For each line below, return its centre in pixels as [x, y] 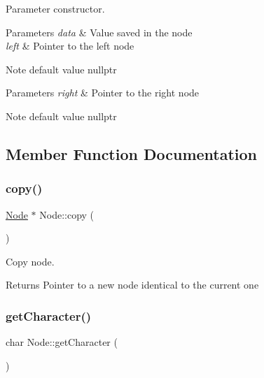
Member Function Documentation [132, 153]
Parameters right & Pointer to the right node [103, 93]
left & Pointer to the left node [70, 46]
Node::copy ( [67, 214]
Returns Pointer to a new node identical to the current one [132, 285]
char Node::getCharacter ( [62, 342]
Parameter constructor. [55, 8]
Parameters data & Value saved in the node [99, 32]
